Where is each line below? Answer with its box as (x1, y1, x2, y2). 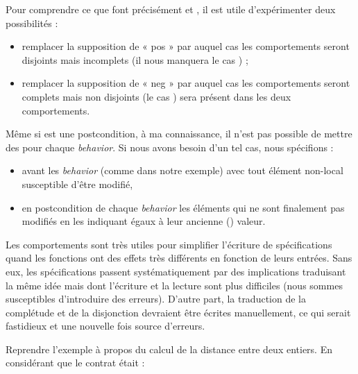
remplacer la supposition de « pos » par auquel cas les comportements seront (22, 39, 350, 53)
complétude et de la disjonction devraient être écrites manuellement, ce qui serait (6, 305, 351, 319)
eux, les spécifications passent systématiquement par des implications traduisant (6, 264, 346, 278)
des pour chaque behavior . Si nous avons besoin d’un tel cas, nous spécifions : (6, 139, 334, 154)
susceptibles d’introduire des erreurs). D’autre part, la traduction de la (6, 291, 306, 306)
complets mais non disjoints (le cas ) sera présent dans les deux (22, 89, 291, 103)
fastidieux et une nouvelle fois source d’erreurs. (6, 318, 205, 333)
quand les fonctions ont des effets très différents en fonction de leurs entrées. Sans (6, 250, 352, 265)
